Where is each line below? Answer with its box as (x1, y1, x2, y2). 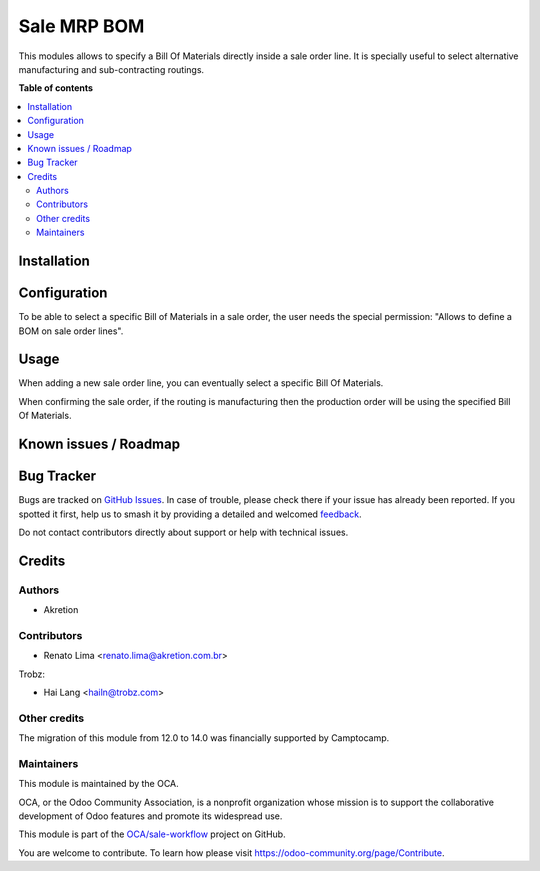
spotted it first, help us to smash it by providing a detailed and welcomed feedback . (18, 508, 362, 520)
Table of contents (18, 82, 94, 94)
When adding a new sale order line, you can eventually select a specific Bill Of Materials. (18, 377, 384, 389)
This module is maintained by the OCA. (18, 778, 179, 790)
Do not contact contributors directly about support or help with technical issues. (18, 526, 349, 538)
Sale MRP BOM (18, 15, 145, 37)
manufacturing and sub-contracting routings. (18, 63, 205, 75)
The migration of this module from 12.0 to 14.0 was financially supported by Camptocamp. (18, 732, 390, 744)
